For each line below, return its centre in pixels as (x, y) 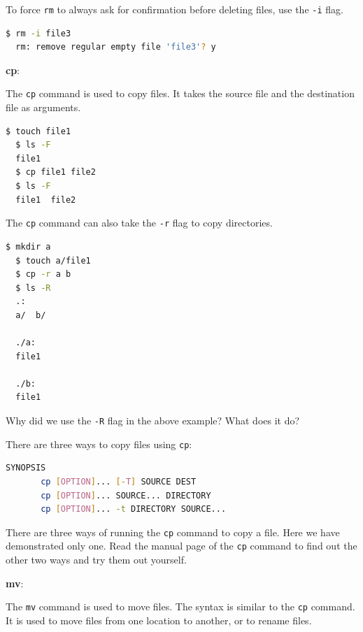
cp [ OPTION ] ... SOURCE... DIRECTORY (126, 495)
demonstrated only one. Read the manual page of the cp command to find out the (181, 546)
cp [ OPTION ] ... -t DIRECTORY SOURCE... (134, 509)
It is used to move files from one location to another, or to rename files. (159, 620)
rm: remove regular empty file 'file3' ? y (116, 47)
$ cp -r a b (43, 274)
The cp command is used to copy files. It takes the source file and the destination (180, 93)
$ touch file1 (38, 131)
